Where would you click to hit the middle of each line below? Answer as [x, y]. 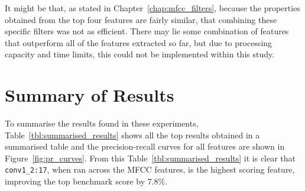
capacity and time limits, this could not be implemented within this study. [140, 54]
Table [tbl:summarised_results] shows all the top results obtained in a [132, 135]
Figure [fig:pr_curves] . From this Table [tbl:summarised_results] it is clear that [150, 158]
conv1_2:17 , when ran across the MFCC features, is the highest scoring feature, [150, 169]
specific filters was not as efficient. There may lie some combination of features [147, 31]
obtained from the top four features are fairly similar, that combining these [141, 19]
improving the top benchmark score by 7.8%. [86, 181]
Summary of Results [90, 95]
